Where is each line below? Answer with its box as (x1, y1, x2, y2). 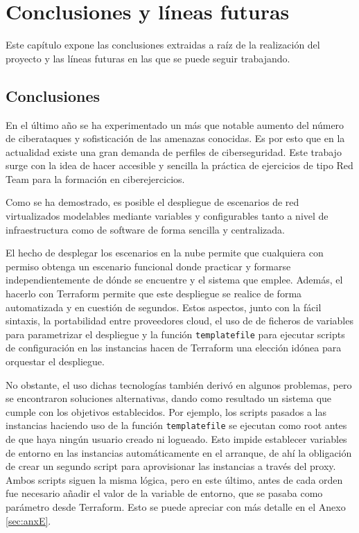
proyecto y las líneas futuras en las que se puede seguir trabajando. (6, 51, 290, 65)
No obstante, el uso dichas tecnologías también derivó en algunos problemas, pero (6, 377, 352, 392)
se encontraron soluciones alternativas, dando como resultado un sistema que (6, 391, 332, 405)
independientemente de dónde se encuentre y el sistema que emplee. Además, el (6, 272, 343, 287)
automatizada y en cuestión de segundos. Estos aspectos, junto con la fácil (6, 299, 322, 314)
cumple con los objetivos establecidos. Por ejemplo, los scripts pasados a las (6, 404, 326, 419)
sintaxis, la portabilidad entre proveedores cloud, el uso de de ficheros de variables (6, 313, 353, 328)
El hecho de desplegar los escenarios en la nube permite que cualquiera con (6, 245, 324, 260)
